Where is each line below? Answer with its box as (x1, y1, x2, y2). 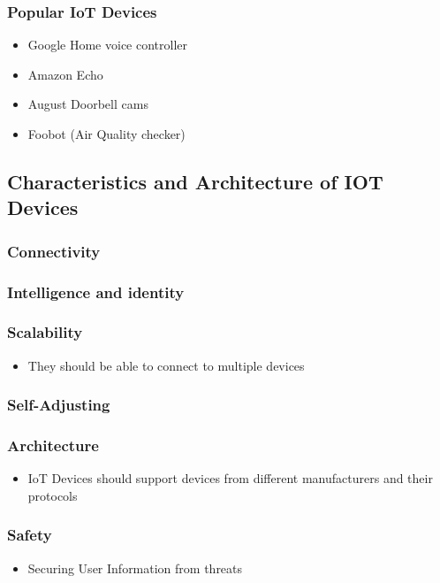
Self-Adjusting (7, 394, 110, 416)
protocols (27, 486, 78, 504)
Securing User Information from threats (27, 558, 243, 577)
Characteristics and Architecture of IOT (7, 167, 383, 195)
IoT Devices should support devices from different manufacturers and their (27, 469, 433, 487)
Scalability (7, 321, 83, 343)
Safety (7, 524, 52, 546)
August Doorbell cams (27, 95, 148, 113)
